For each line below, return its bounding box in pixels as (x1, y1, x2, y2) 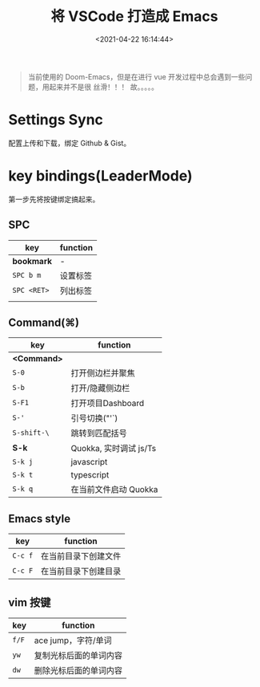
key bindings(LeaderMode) (8, 167, 194, 185)
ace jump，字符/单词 (34, 635, 112, 646)
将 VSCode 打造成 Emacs (50, 7, 218, 26)
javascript (70, 457, 108, 468)
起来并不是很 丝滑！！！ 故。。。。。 (49, 82, 158, 91)
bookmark (12, 255, 52, 266)
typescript (70, 470, 110, 481)
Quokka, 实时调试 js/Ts (70, 443, 157, 454)
